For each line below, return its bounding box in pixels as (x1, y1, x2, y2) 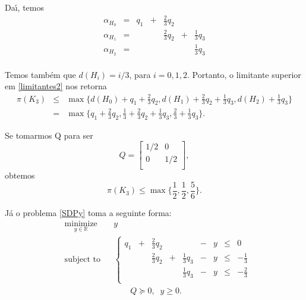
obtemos (5, 169, 35, 182)
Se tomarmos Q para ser (5, 129, 93, 141)
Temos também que (5, 68, 76, 80)
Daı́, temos (5, 1, 44, 13)
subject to (64, 255, 100, 264)
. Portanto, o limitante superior (187, 68, 301, 80)
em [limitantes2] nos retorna (5, 80, 107, 92)
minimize (64, 219, 97, 228)
